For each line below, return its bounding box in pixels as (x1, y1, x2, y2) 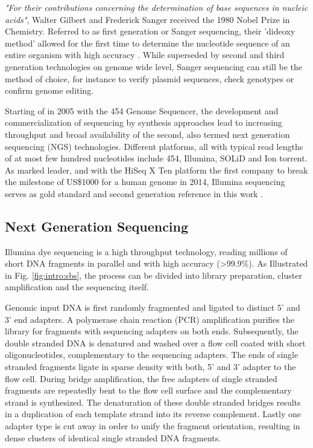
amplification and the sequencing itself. (5, 281, 149, 293)
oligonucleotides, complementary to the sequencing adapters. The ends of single (5, 348, 299, 361)
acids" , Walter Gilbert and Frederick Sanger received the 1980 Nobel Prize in (5, 13, 290, 25)
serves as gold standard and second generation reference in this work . (5, 187, 264, 200)
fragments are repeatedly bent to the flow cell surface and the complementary (5, 384, 292, 397)
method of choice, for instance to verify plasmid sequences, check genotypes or (5, 72, 294, 85)
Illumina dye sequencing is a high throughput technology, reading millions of (5, 245, 288, 258)
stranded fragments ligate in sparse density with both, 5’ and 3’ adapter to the (5, 360, 296, 373)
